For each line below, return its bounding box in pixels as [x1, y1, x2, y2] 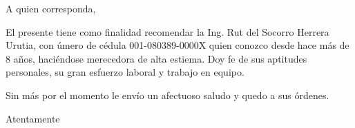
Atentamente [6, 111, 60, 125]
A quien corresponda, [6, 1, 96, 15]
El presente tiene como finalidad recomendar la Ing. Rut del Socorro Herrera [6, 24, 329, 39]
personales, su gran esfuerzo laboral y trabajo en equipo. [6, 65, 244, 79]
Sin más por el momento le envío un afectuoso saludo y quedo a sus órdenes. [6, 87, 329, 102]
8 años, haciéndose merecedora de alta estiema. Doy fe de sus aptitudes [6, 51, 307, 65]
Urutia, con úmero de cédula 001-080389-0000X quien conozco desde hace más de [6, 38, 349, 52]
